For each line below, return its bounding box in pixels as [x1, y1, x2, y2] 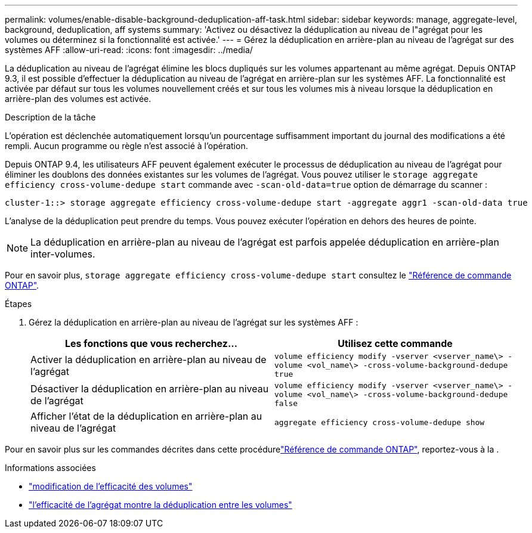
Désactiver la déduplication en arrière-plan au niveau [30, 382, 269, 395]
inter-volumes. [30, 248, 95, 260]
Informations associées [5, 463, 96, 473]
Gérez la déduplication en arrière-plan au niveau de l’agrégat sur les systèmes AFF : [29, 317, 358, 327]
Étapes [5, 299, 32, 309]
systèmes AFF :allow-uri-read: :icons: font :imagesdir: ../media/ [5, 45, 253, 55]
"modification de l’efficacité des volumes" [29, 481, 193, 491]
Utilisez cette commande [338, 337, 453, 349]
